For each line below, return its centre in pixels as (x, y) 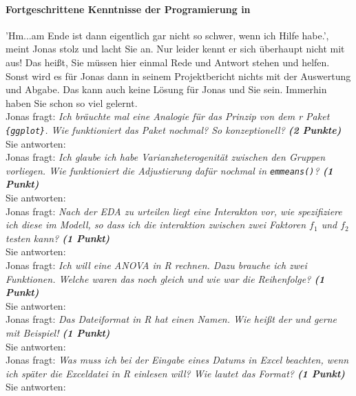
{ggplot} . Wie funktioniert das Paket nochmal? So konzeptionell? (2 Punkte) (174, 129)
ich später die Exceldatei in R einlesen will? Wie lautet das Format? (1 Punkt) (175, 373)
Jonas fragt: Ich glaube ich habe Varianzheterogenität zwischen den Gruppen (166, 157)
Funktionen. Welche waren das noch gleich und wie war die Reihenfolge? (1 (165, 278)
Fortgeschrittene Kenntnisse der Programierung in (128, 9)
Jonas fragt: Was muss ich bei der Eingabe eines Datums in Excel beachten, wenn (177, 360)
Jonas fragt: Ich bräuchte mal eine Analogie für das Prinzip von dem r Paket (168, 116)
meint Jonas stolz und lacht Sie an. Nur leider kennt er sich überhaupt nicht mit (175, 49)
